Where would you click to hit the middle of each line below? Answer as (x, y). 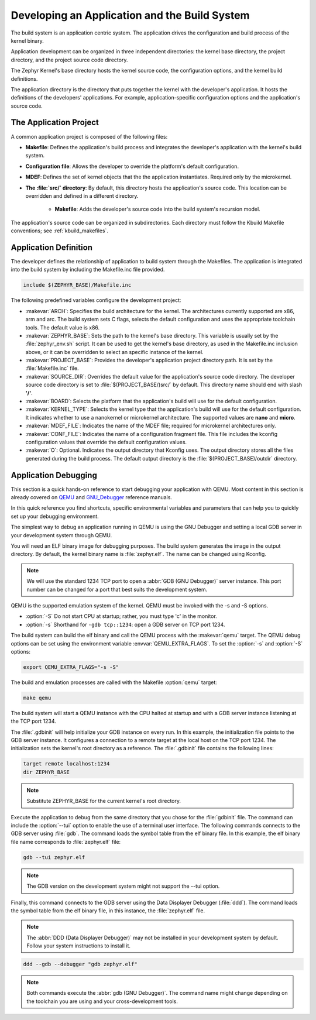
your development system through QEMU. (61, 535)
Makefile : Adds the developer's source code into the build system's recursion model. (157, 209)
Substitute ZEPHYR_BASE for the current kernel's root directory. (104, 801)
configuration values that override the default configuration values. (106, 442)
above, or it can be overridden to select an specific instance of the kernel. (115, 352)
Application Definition (52, 247)
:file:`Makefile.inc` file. (52, 368)
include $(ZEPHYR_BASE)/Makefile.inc (77, 285)
